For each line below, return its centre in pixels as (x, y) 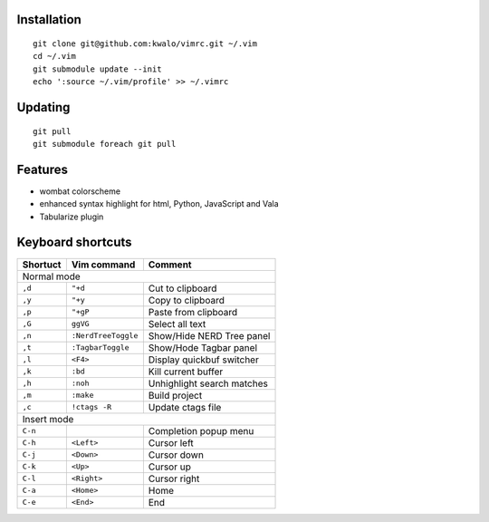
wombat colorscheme (80, 191)
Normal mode (51, 276)
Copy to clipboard (187, 300)
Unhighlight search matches (208, 383)
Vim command (103, 265)
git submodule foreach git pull (105, 144)
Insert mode (48, 419)
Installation (49, 19)
